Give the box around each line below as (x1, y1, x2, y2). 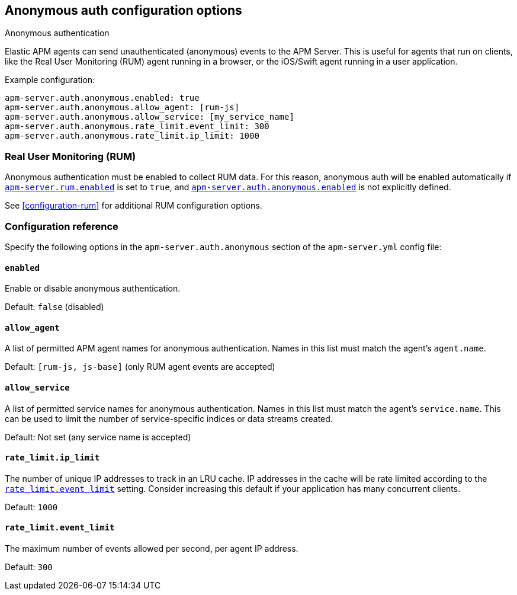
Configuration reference (5, 220, 118, 232)
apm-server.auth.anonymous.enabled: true (5, 93, 200, 103)
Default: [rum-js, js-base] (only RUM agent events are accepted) (5, 362, 275, 372)
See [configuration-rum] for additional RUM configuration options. (5, 200, 262, 211)
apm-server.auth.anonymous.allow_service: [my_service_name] (5, 112, 294, 122)
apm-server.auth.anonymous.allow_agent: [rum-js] (5, 103, 240, 113)
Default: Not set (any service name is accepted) (5, 431, 191, 442)
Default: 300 (5, 562, 53, 572)
